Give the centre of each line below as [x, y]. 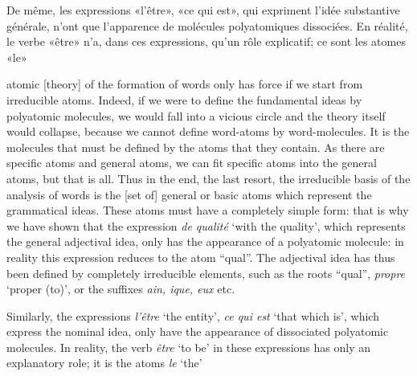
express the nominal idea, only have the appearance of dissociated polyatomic [198, 331]
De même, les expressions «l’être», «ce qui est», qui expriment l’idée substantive [203, 10]
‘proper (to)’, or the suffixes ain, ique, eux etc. [121, 289]
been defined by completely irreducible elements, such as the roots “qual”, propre [206, 273]
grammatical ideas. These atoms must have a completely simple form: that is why [208, 210]
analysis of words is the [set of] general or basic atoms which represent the [189, 194]
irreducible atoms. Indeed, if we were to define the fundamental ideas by [184, 99]
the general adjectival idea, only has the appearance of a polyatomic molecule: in [205, 241]
